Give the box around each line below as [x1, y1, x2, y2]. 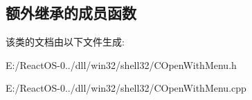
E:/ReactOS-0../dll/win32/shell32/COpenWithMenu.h [6, 57, 237, 72]
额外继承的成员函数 [6, 2, 136, 23]
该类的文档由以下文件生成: [6, 34, 125, 49]
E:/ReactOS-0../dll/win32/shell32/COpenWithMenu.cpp [6, 81, 246, 95]
